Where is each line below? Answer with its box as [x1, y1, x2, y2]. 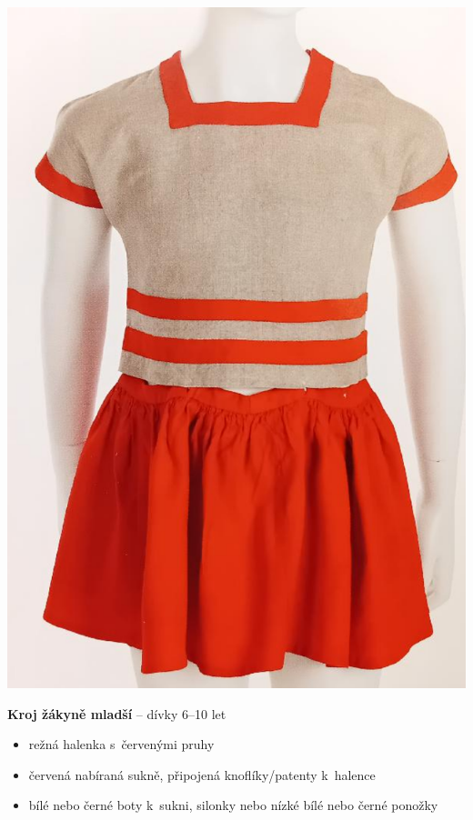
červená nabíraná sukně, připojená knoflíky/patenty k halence [28, 765, 376, 784]
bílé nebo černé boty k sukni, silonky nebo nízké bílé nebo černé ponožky [28, 795, 438, 815]
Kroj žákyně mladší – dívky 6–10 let [7, 704, 226, 723]
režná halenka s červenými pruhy [28, 735, 215, 754]
